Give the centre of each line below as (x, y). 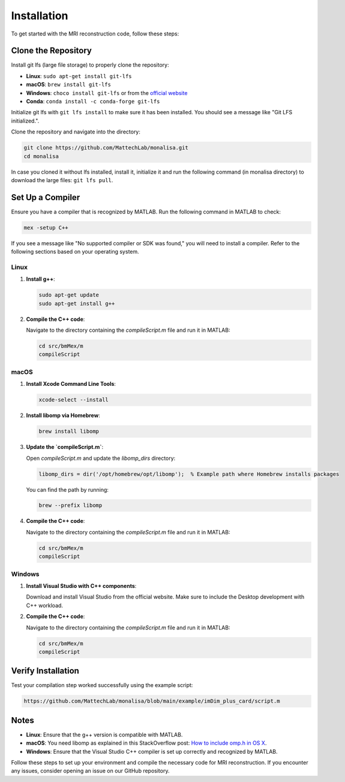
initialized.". (25, 121)
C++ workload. (44, 605)
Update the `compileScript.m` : (65, 447)
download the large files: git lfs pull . (62, 180)
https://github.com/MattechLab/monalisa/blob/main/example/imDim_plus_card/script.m (152, 701)
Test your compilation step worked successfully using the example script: (102, 685)
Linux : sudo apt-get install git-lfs (79, 76)
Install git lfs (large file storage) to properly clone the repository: (90, 65)
